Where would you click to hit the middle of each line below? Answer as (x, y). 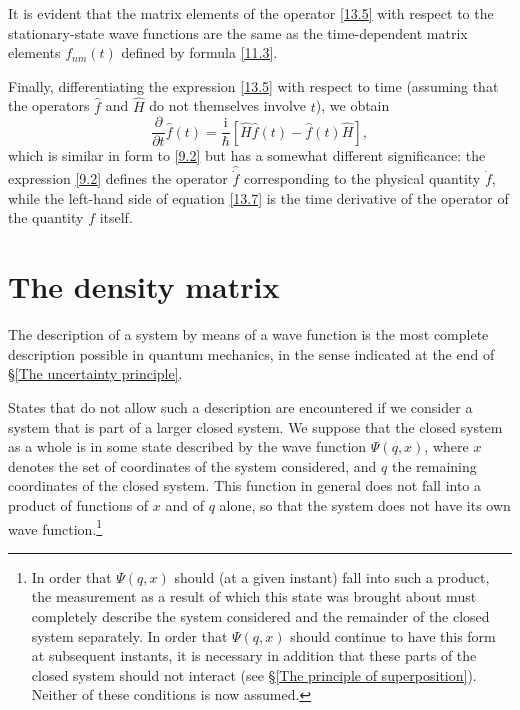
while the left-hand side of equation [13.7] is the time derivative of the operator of (258, 197)
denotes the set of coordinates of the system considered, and (192, 465)
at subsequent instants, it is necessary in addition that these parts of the (254, 655)
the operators (49, 105)
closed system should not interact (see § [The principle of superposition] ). (254, 674)
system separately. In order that (129, 635)
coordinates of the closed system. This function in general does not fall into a (245, 485)
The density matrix (144, 286)
